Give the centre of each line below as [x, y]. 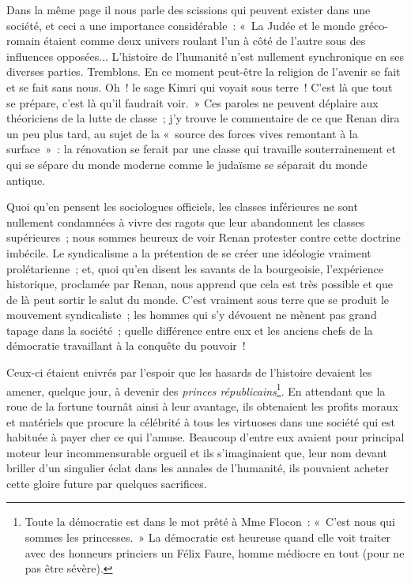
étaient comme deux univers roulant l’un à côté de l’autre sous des [205, 41]
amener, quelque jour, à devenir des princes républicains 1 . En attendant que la [196, 389]
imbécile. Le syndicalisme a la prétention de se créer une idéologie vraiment [189, 252]
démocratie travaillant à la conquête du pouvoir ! [126, 345]
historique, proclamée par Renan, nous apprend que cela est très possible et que [200, 284]
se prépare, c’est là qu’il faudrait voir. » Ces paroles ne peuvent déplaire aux [192, 102]
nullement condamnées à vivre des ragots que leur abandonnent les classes [186, 222]
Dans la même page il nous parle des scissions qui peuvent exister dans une [189, 9]
